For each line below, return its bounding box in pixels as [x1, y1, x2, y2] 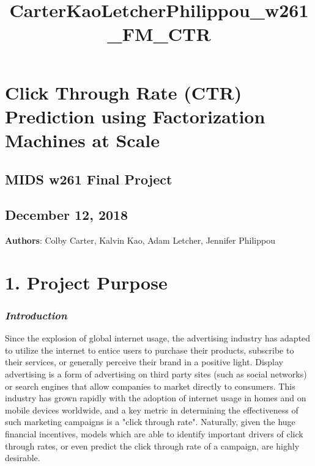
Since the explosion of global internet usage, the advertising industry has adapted [5, 332, 311, 344]
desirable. [5, 451, 40, 464]
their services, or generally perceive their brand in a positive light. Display [5, 355, 284, 368]
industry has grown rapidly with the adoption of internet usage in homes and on [5, 391, 306, 404]
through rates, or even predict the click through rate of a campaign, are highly [5, 439, 300, 452]
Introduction [5, 308, 67, 322]
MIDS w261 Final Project [5, 169, 172, 188]
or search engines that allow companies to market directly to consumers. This [5, 379, 295, 392]
